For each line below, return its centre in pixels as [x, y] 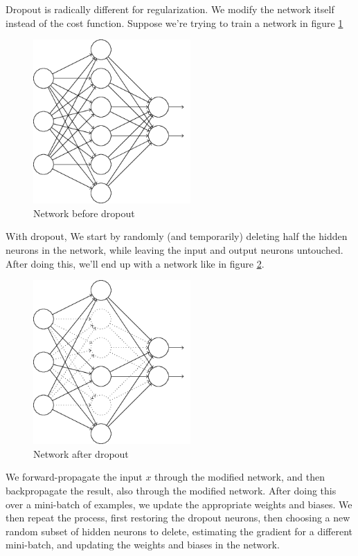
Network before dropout [84, 213]
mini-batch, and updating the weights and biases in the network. [143, 545]
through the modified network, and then [240, 477]
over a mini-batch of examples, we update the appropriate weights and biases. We [179, 504]
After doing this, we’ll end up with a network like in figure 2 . [135, 263]
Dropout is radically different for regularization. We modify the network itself [170, 9]
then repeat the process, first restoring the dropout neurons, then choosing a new [178, 518]
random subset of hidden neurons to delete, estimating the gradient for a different [179, 531]
